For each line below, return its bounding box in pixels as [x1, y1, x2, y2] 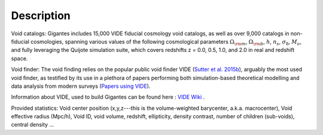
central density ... [11, 121, 54, 128]
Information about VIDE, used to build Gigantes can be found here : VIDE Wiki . [11, 93, 205, 101]
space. [11, 54, 28, 62]
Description [11, 9, 71, 22]
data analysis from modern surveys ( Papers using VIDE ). [11, 82, 151, 90]
